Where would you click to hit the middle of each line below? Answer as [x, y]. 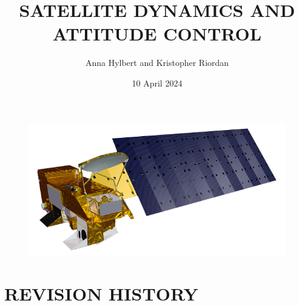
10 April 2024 [157, 83]
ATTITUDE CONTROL [157, 34]
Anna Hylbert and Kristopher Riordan [157, 63]
